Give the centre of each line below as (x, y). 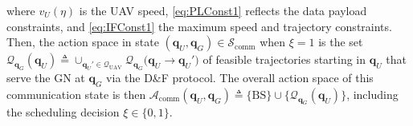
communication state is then (76, 94)
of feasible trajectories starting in (284, 59)
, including (372, 94)
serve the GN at (46, 77)
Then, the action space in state (83, 42)
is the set (341, 42)
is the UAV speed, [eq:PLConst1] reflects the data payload (223, 10)
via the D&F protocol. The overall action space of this (240, 77)
